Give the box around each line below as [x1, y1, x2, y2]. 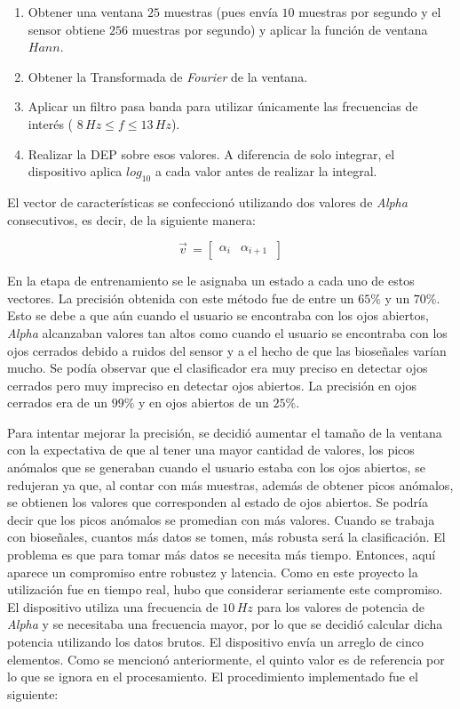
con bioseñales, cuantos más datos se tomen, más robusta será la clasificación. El [7, 528, 446, 546]
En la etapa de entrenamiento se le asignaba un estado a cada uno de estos [7, 271, 415, 290]
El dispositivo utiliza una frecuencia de [7, 597, 218, 616]
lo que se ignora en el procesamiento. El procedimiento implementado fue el [7, 667, 418, 686]
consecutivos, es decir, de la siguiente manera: [7, 210, 256, 229]
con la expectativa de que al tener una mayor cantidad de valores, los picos [7, 440, 415, 459]
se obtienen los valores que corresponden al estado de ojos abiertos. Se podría [7, 493, 428, 512]
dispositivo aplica [28, 162, 123, 181]
